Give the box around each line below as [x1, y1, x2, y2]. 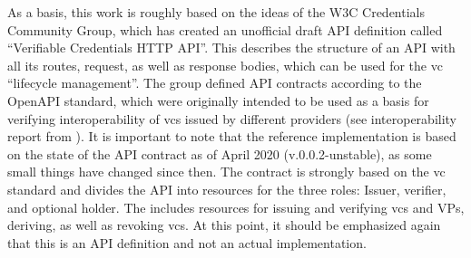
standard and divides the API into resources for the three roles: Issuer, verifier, [7, 179, 446, 198]
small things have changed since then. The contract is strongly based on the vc [7, 162, 446, 181]
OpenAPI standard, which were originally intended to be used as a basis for [7, 91, 429, 110]
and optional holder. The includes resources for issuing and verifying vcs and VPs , [7, 197, 465, 216]
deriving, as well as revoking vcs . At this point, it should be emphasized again [7, 215, 441, 234]
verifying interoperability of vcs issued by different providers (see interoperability [7, 109, 457, 128]
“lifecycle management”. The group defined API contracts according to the [7, 73, 422, 92]
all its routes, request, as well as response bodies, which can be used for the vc [7, 55, 443, 74]
